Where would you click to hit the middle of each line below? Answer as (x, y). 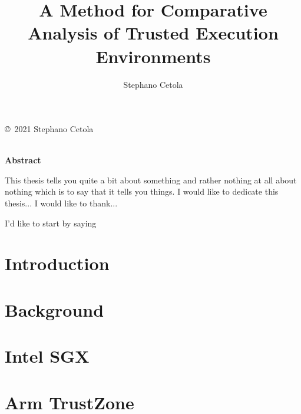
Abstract (23, 160)
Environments (153, 56)
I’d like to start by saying (51, 223)
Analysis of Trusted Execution (153, 33)
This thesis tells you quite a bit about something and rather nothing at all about (151, 180)
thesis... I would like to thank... (61, 203)
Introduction (57, 263)
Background (54, 309)
